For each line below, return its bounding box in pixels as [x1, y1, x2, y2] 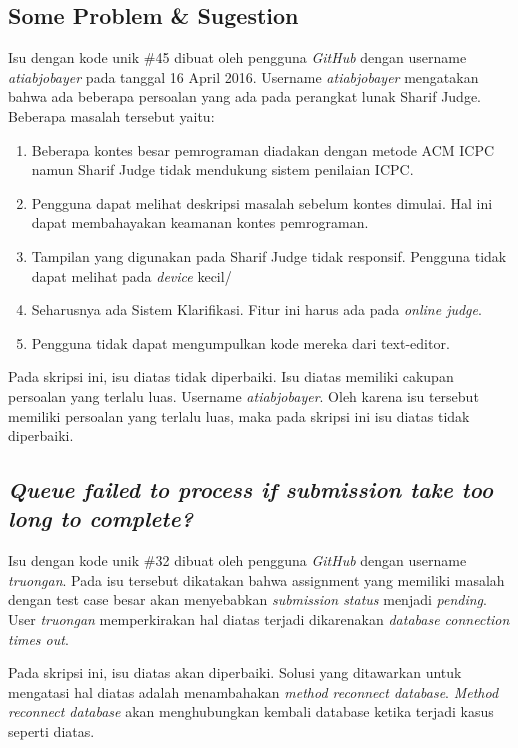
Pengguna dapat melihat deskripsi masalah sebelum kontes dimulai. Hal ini [31, 192, 493, 213]
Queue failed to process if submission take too [8, 474, 494, 505]
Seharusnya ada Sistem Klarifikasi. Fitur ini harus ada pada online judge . [31, 299, 482, 320]
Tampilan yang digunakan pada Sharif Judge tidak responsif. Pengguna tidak [31, 245, 507, 266]
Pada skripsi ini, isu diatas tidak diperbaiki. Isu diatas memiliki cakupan [8, 366, 454, 387]
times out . [8, 628, 69, 649]
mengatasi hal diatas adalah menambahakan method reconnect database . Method [8, 681, 499, 702]
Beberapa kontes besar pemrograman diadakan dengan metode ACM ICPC [31, 139, 495, 160]
